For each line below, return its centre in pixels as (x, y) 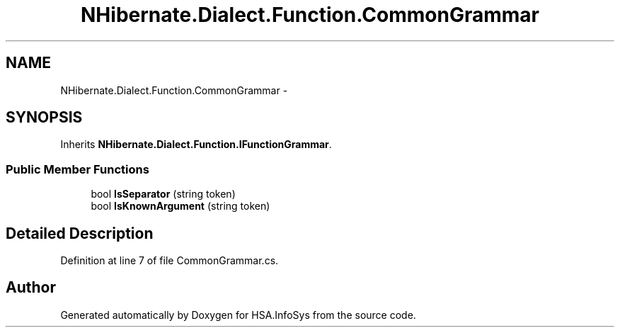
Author (31, 288)
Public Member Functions (77, 169)
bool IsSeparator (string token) (163, 194)
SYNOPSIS (44, 118)
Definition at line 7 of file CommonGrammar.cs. (170, 261)
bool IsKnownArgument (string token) (180, 206)
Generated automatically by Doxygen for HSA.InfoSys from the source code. (238, 315)
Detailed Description (80, 233)
